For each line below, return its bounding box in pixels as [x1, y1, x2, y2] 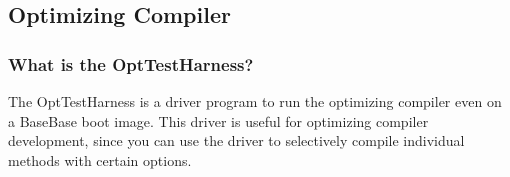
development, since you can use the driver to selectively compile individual [8, 130, 465, 151]
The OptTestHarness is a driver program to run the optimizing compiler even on [8, 91, 502, 111]
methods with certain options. [8, 149, 192, 170]
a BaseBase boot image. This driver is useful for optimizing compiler [8, 110, 429, 131]
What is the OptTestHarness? [8, 51, 254, 76]
